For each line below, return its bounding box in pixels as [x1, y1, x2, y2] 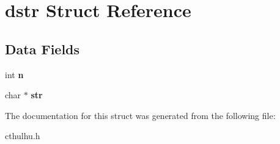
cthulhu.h [5, 129, 40, 142]
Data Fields [5, 39, 80, 58]
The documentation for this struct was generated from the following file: [5, 109, 276, 121]
